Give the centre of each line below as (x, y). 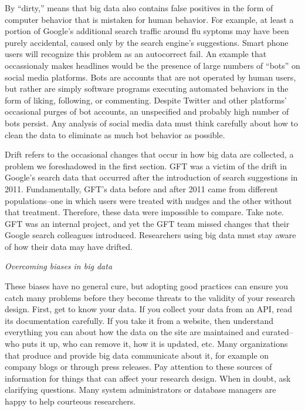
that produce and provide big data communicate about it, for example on (137, 355)
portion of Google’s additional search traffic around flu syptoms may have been (147, 31)
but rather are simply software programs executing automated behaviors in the (147, 88)
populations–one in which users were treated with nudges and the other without (148, 200)
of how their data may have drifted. (69, 246)
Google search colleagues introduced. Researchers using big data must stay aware (150, 235)
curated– (277, 332)
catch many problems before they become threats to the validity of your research (150, 297)
